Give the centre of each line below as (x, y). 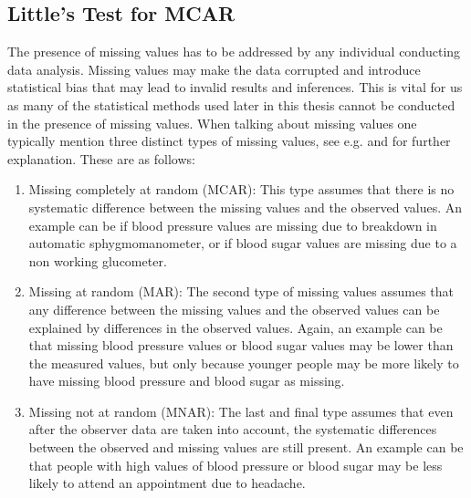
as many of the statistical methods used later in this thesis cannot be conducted (231, 104)
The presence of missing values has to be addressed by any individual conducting (234, 52)
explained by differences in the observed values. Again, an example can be (235, 327)
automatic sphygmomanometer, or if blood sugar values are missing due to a (243, 243)
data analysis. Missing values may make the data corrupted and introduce (214, 69)
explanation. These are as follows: (101, 158)
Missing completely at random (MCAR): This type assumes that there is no (241, 189)
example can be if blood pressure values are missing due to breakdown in (233, 225)
